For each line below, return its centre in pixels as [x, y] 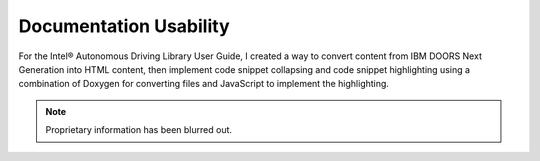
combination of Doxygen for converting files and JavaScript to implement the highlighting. [204, 84]
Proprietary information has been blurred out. [139, 130]
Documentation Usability [124, 26]
